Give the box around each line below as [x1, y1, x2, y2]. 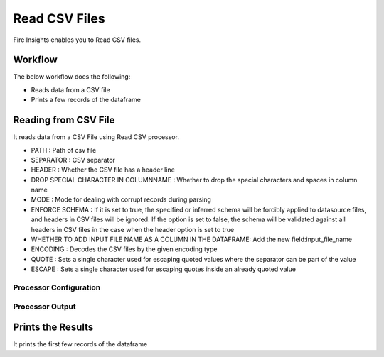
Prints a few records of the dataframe [31, 96, 142, 104]
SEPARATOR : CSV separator [31, 155, 115, 164]
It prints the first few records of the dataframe [13, 340, 148, 348]
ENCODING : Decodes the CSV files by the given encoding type [31, 245, 218, 253]
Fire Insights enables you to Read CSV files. [13, 35, 142, 44]
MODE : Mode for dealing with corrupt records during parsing [31, 195, 211, 204]
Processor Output [13, 302, 76, 312]
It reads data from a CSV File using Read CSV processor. [13, 133, 179, 141]
